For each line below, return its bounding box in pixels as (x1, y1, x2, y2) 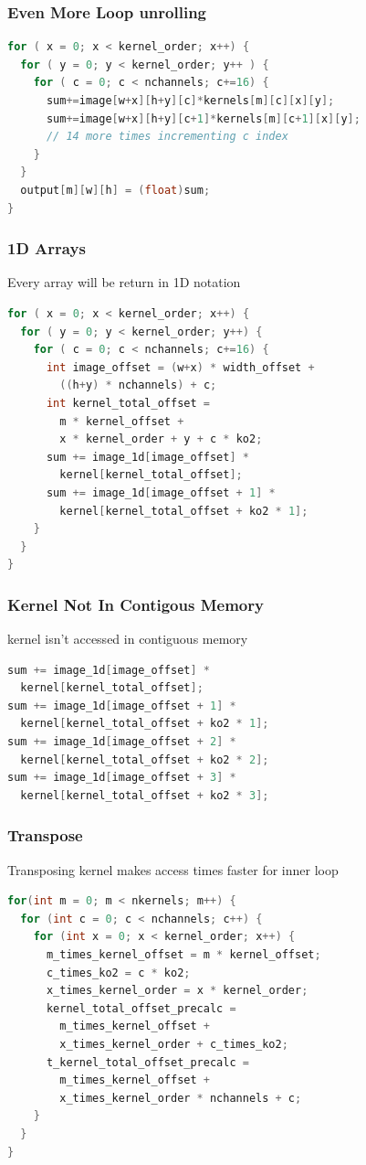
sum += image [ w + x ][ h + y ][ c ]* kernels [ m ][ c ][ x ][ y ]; (46, 94, 335, 107)
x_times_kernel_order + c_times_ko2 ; (59, 1038, 288, 1051)
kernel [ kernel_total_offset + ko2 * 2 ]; (20, 753, 269, 766)
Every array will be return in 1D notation (7, 273, 241, 292)
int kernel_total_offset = (46, 396, 210, 410)
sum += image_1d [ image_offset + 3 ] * (7, 771, 236, 785)
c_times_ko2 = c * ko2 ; (46, 966, 191, 979)
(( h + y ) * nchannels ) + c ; (59, 379, 217, 392)
